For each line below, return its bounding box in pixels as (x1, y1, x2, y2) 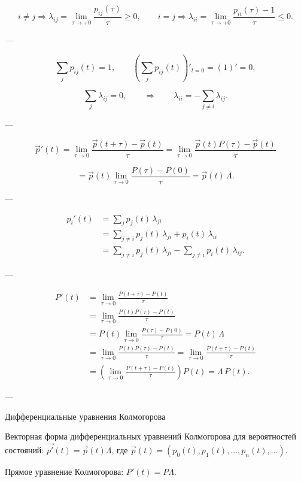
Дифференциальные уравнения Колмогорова (5, 410, 166, 422)
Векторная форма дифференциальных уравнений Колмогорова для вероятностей (5, 430, 297, 442)
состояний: (5, 443, 44, 456)
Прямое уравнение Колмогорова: (5, 465, 124, 477)
